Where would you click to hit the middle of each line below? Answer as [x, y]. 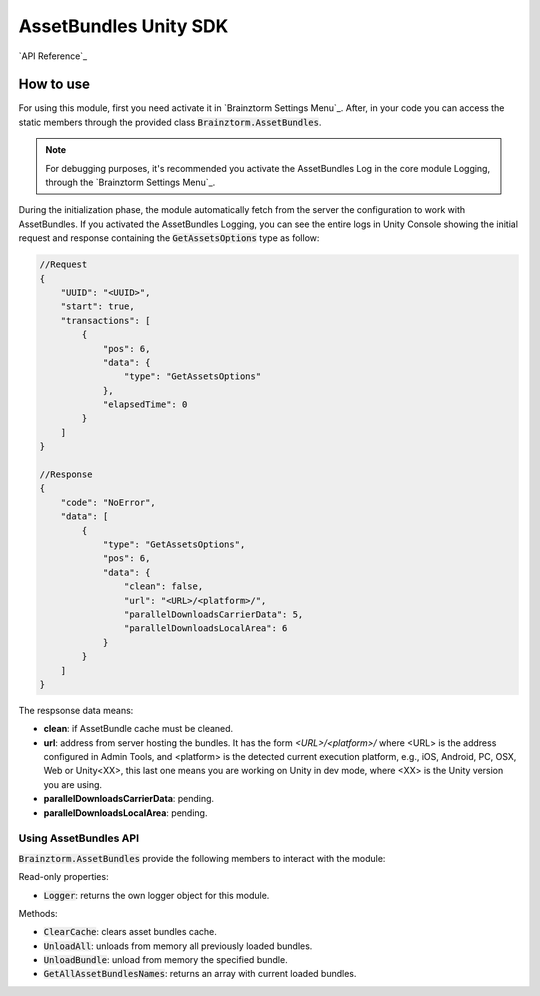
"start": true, [97, 306]
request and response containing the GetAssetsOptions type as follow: [169, 238]
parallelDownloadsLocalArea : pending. [125, 812]
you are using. [73, 784]
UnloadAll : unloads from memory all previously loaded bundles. [178, 946]
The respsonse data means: [76, 710]
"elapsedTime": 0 [145, 404]
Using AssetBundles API [79, 838]
